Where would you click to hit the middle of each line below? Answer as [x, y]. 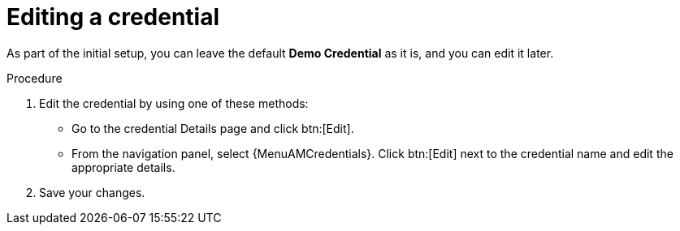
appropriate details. [123, 167]
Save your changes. [92, 192]
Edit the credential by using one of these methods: [174, 103]
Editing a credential [113, 17]
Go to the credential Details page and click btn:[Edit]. [213, 128]
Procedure [35, 78]
